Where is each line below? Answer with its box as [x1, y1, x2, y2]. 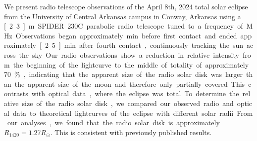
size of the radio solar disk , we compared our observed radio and [22, 98, 234, 108]
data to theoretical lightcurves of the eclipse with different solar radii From [12, 107, 253, 118]
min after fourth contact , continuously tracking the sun [64, 40, 243, 50]
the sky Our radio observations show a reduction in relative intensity [19, 49, 239, 60]
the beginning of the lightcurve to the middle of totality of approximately [13, 59, 249, 70]
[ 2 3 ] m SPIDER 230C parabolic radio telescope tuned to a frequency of [4, 21, 243, 31]
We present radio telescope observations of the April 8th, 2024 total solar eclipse [4, 1, 248, 11]
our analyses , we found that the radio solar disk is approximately [7, 117, 220, 128]
